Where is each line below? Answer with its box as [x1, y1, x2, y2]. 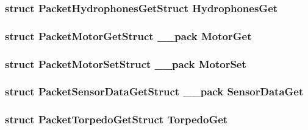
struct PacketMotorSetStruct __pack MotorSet [5, 56, 246, 71]
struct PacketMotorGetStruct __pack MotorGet [5, 28, 252, 43]
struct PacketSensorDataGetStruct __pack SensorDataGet [5, 84, 304, 99]
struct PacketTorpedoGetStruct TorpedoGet [5, 112, 228, 127]
